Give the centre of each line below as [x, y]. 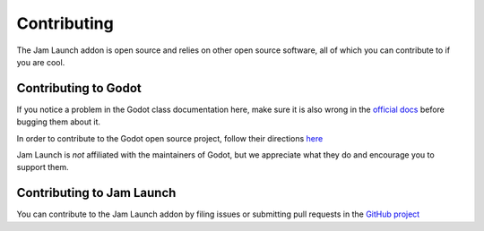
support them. [43, 167]
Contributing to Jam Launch [96, 193]
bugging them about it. [59, 122]
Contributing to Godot [79, 88]
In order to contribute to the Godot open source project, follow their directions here [170, 138]
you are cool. [41, 62]
